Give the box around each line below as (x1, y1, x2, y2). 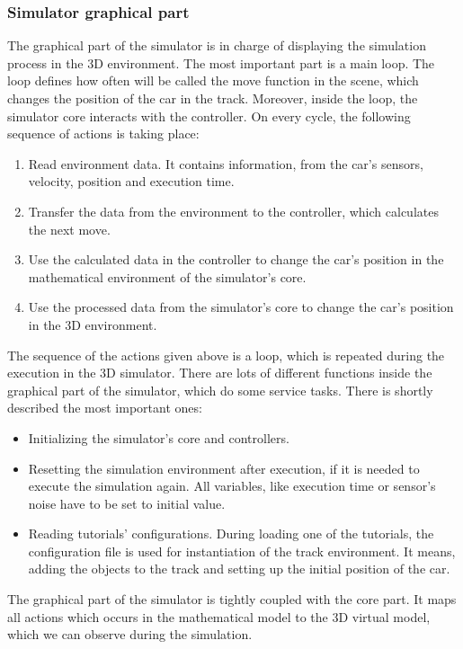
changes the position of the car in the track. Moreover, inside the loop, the (7, 89, 418, 107)
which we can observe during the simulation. (7, 625, 253, 644)
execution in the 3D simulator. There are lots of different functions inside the (7, 363, 432, 382)
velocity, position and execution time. (28, 172, 235, 191)
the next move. (28, 219, 111, 238)
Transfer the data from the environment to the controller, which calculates (28, 201, 439, 220)
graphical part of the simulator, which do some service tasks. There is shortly (7, 380, 433, 399)
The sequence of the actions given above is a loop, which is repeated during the (7, 345, 445, 364)
